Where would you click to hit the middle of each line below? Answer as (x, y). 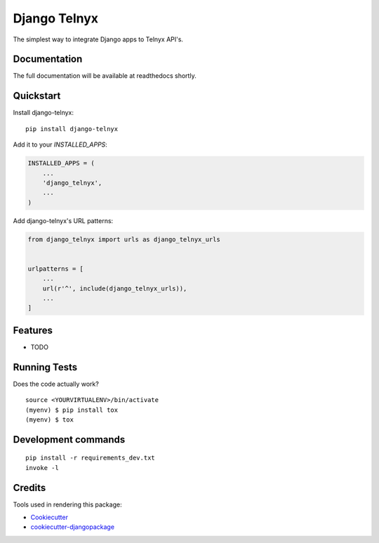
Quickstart (37, 96)
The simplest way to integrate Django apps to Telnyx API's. (98, 39)
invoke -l (42, 468)
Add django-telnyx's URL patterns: (63, 220)
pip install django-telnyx (72, 129)
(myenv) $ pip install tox (72, 410)
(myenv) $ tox (49, 420)
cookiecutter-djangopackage (73, 527)
